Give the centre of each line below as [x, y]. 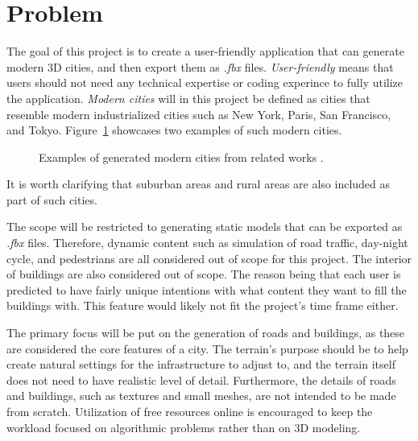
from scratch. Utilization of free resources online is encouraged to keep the [190, 411]
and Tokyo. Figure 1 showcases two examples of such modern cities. [174, 130]
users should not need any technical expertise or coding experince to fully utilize [205, 82]
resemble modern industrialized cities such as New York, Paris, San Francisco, [199, 114]
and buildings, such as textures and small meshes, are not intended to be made [201, 396]
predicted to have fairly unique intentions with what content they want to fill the [207, 289]
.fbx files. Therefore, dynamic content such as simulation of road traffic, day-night [207, 243]
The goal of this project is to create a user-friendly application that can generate [205, 51]
